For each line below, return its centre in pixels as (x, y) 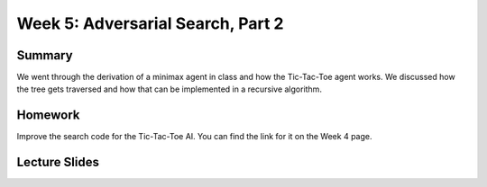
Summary (45, 55)
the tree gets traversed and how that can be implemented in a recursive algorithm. (169, 89)
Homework (48, 116)
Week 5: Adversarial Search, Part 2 (150, 23)
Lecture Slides (58, 162)
